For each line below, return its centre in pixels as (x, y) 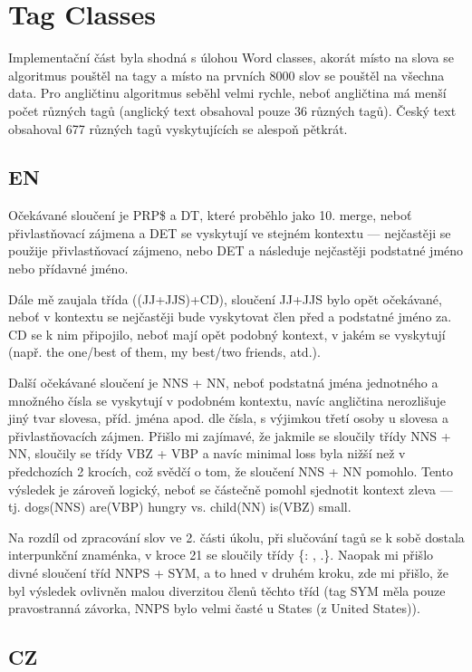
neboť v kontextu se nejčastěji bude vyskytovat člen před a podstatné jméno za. (230, 317)
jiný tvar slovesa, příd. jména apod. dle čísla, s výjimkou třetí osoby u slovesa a (228, 418)
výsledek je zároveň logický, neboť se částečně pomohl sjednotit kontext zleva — (231, 489)
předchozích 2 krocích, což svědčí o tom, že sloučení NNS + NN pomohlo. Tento (231, 471)
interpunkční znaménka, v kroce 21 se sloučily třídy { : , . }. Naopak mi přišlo (221, 555)
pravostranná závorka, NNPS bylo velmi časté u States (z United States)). (214, 608)
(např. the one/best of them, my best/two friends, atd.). (164, 352)
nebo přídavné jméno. (68, 269)
